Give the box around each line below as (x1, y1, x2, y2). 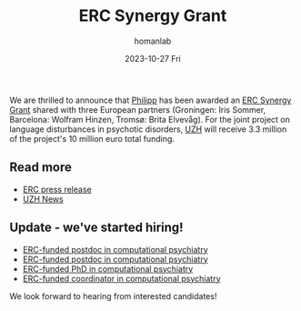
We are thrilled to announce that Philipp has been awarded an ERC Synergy (9, 95, 292, 105)
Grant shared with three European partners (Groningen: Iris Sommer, (9, 104, 266, 115)
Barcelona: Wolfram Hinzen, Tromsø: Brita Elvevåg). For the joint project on (9, 114, 291, 125)
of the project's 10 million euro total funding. (9, 133, 176, 144)
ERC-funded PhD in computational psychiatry (22, 263, 194, 274)
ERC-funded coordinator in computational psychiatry (22, 273, 221, 284)
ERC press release (22, 184, 93, 195)
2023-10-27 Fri (124, 53, 182, 64)
